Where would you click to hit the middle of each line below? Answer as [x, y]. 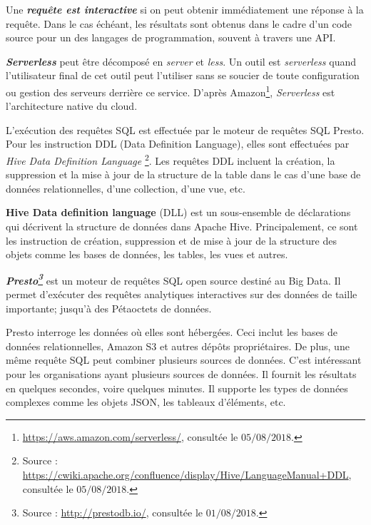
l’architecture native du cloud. [72, 106]
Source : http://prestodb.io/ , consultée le [113, 513]
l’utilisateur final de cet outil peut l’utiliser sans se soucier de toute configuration [183, 75]
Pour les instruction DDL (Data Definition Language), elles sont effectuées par [178, 144]
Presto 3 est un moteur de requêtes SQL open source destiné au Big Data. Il [173, 279]
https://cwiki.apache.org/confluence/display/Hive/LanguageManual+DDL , [187, 474]
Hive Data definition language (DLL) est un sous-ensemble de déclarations [178, 212]
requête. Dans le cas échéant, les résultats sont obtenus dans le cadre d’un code [179, 23]
